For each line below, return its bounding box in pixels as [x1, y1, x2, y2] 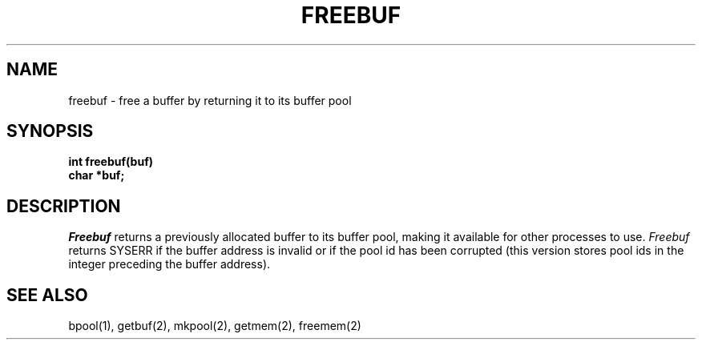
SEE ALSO [6, 284, 88, 305]
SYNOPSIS [6, 121, 94, 142]
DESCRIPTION [6, 195, 121, 216]
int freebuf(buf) [68, 155, 153, 169]
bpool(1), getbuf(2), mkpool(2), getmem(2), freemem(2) [68, 319, 361, 333]
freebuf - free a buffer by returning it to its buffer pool [68, 93, 352, 107]
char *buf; [68, 168, 125, 183]
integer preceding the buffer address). [68, 257, 271, 272]
